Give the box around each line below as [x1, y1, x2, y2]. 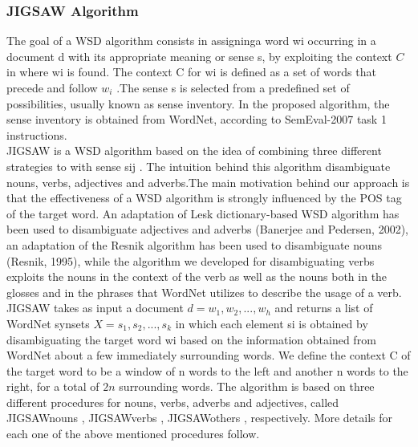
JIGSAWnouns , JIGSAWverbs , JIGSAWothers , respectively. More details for [6, 409, 393, 426]
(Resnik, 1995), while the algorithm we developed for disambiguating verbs [6, 252, 375, 269]
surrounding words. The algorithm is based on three [119, 378, 375, 395]
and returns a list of [274, 299, 373, 316]
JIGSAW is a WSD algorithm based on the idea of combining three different [6, 142, 382, 159]
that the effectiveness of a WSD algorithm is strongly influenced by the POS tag [6, 189, 402, 206]
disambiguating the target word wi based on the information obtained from [6, 331, 376, 347]
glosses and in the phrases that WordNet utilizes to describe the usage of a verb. [6, 283, 402, 300]
